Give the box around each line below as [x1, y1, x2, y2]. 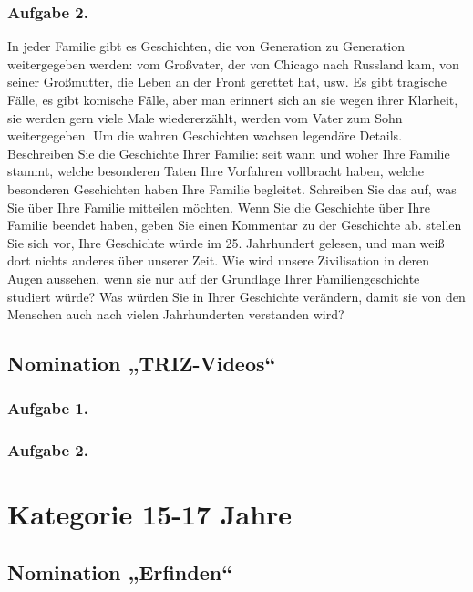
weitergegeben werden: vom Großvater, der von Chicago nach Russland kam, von [7, 54, 459, 73]
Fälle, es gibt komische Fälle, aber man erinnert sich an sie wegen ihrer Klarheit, [7, 90, 458, 109]
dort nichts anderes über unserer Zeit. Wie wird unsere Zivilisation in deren [7, 251, 430, 270]
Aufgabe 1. [7, 397, 88, 420]
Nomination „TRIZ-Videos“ [7, 349, 276, 378]
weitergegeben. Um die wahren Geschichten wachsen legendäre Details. [7, 126, 403, 145]
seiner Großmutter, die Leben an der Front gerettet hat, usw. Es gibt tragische [7, 72, 447, 91]
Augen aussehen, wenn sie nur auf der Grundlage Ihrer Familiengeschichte [7, 268, 420, 287]
